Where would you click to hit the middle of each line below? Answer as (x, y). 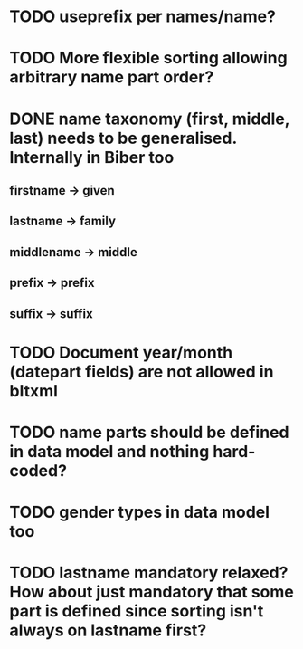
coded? (38, 470)
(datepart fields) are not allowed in (142, 372)
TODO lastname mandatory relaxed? (149, 573)
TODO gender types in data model (139, 512)
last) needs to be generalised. (123, 138)
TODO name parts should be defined (149, 432)
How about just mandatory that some (151, 592)
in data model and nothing (109, 451)
